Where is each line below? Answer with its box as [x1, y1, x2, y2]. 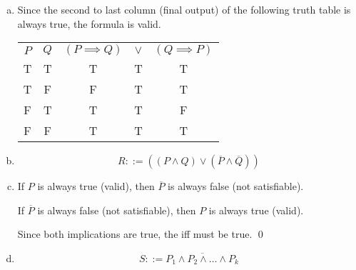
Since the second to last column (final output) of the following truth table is [17, 2, 351, 16]
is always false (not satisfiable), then [37, 202, 196, 217]
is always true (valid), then [37, 179, 155, 194]
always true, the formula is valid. [17, 16, 161, 31]
